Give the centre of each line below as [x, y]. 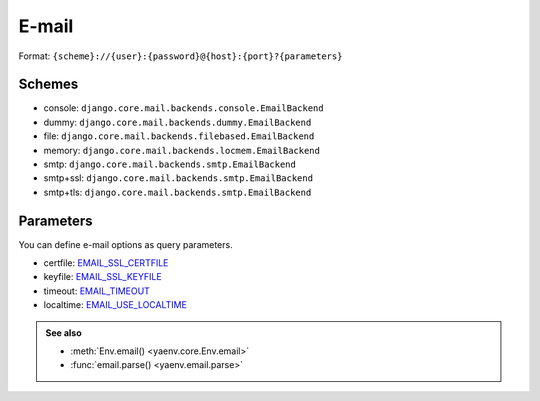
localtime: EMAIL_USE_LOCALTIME [115, 305]
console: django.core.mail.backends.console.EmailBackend [183, 108]
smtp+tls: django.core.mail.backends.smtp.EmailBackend [177, 192]
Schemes [48, 84]
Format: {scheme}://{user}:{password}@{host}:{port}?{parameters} [180, 56]
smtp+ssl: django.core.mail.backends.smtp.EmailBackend [178, 178]
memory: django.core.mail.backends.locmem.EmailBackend [181, 150]
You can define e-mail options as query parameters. [126, 244]
